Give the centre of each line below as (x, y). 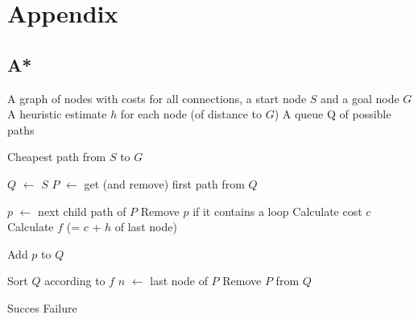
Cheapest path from (57, 157)
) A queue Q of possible (333, 114)
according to (75, 281)
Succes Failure (42, 307)
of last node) (146, 227)
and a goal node (360, 98)
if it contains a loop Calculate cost (277, 211)
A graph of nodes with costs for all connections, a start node (157, 98)
